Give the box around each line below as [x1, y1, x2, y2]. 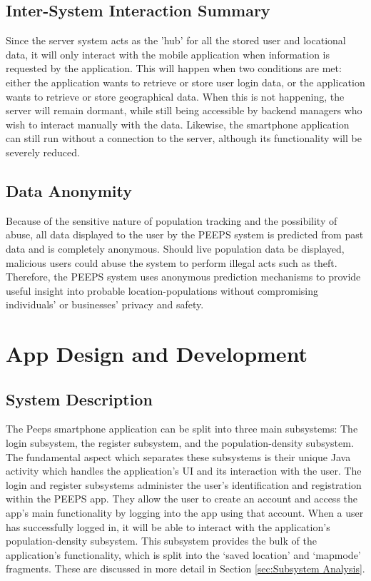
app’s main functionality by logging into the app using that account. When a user [6, 505, 364, 520]
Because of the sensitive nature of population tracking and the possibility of [6, 213, 337, 228]
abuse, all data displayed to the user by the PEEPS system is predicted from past [6, 227, 364, 242]
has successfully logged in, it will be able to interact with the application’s [6, 519, 330, 534]
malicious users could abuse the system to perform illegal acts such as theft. [6, 255, 337, 270]
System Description [6, 388, 153, 410]
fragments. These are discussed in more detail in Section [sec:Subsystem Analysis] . [6, 561, 365, 576]
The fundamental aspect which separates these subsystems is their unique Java [6, 449, 351, 464]
